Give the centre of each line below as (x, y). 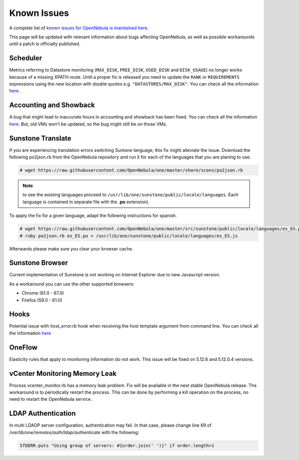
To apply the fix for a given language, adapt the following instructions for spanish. (93, 216)
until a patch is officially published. (45, 44)
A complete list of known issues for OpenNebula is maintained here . (79, 28)
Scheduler (26, 58)
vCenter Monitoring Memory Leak (63, 373)
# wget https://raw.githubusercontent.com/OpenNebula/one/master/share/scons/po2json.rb (132, 170)
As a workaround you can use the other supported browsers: (72, 284)
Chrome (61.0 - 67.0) (43, 293)
